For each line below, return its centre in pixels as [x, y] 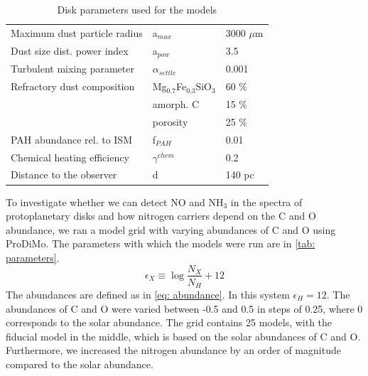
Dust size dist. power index [70, 51]
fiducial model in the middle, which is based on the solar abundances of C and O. [183, 336]
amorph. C [176, 104]
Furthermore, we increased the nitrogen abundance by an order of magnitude [173, 350]
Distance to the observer [64, 174]
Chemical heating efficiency [70, 157]
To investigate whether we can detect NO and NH [115, 202]
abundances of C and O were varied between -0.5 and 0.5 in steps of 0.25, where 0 [184, 308]
